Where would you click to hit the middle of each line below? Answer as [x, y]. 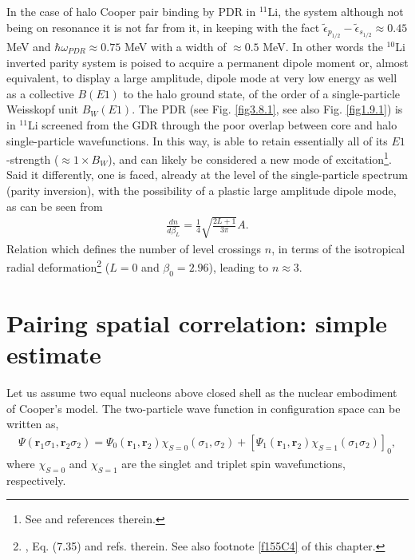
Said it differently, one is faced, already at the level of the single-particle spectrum [207, 175]
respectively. [36, 480]
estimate [54, 354]
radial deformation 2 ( [58, 266]
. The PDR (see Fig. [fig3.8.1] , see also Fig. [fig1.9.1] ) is [267, 109]
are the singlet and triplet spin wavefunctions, [234, 463]
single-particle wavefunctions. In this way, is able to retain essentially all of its [197, 140]
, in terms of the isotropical [338, 248]
